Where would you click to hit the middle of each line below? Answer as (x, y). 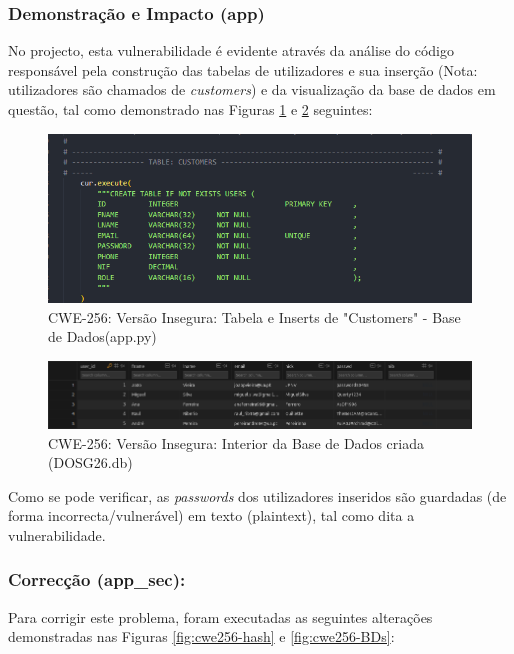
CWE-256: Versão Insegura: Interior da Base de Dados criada (236, 442)
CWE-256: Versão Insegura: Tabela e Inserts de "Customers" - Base (254, 316)
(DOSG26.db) (90, 462)
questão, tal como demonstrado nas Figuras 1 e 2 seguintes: (190, 109)
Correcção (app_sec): (97, 579)
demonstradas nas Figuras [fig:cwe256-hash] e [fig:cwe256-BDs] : (201, 636)
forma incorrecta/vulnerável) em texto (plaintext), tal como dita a (211, 515)
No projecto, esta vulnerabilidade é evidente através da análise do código (231, 50)
